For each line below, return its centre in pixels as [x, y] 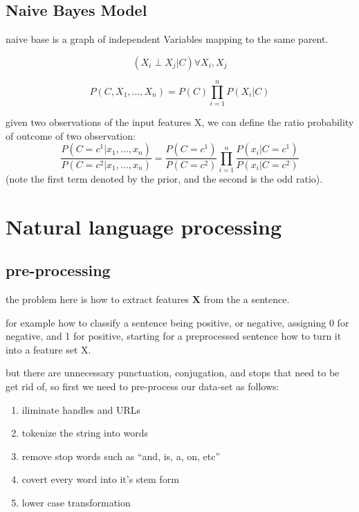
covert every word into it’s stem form [100, 479]
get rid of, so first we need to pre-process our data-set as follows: [142, 386]
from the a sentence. [247, 299]
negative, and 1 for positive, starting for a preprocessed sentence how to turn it [174, 336]
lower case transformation [76, 502]
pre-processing [58, 270]
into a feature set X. [48, 349]
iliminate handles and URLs [81, 409]
